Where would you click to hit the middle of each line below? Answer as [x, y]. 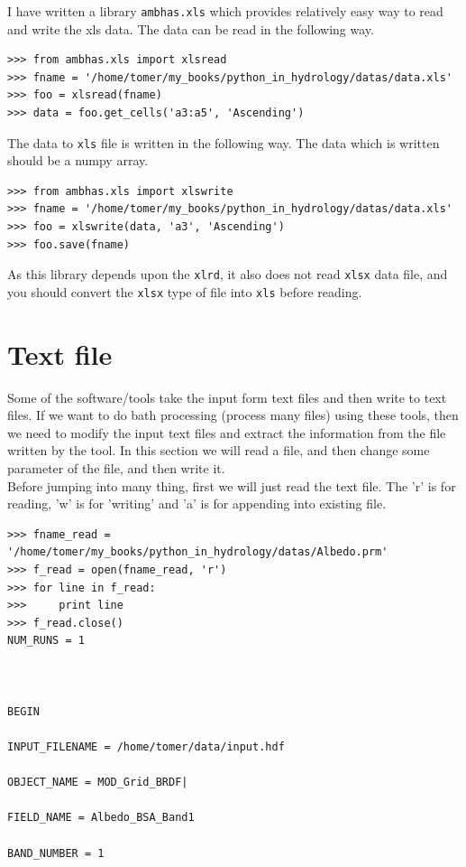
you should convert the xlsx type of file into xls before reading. [185, 291]
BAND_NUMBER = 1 [56, 853]
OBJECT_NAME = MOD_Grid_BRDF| [98, 783]
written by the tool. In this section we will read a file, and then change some [219, 450]
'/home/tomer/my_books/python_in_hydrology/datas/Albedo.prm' [198, 552]
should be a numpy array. [78, 160]
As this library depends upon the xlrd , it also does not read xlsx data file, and [228, 274]
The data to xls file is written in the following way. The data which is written [224, 142]
